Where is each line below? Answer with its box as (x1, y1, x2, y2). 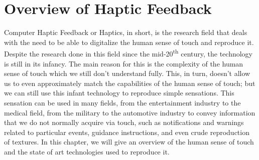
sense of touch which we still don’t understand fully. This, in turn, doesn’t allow (4, 68, 250, 78)
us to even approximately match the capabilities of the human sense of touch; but (4, 77, 255, 88)
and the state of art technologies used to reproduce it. (4, 146, 170, 156)
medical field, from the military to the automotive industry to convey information (4, 107, 255, 117)
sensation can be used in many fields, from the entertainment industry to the (4, 97, 241, 107)
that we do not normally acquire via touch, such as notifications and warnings (4, 117, 244, 127)
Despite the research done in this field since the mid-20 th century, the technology (4, 47, 252, 58)
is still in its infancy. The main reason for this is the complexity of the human (4, 58, 243, 68)
